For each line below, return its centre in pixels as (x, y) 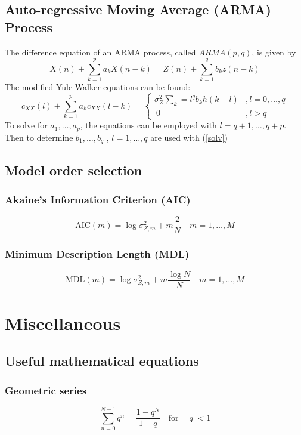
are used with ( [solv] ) (189, 137)
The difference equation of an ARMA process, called (100, 52)
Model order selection (74, 170)
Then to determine (39, 137)
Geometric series (46, 390)
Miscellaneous (63, 323)
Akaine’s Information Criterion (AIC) (98, 199)
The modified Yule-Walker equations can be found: (98, 87)
